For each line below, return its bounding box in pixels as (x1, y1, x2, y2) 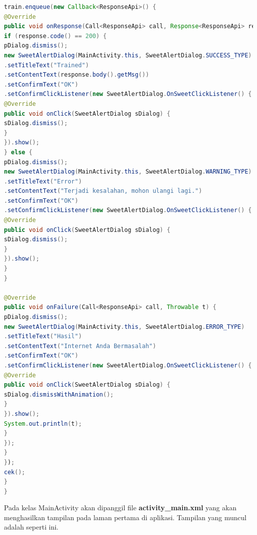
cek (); (4, 468, 25, 476)
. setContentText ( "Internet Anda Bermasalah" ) (4, 342, 156, 350)
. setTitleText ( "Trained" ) (4, 61, 89, 69)
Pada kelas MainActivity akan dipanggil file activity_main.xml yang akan (4, 502, 237, 513)
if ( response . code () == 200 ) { (4, 32, 107, 40)
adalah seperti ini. (4, 522, 59, 532)
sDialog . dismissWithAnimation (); (4, 391, 114, 398)
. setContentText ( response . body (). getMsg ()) (4, 71, 149, 79)
